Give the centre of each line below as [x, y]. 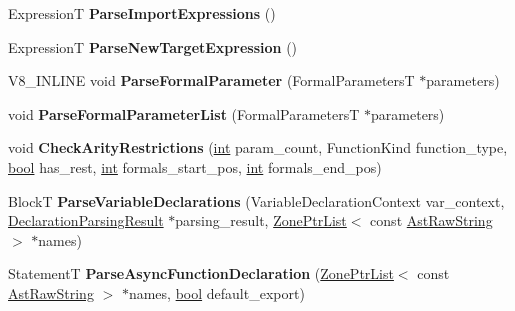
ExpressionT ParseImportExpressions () [142, 13]
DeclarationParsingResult [86, 220]
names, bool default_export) [216, 292]
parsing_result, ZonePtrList [261, 220]
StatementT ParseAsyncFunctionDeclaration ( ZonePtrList [201, 273]
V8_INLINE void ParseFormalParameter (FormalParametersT [211, 80]
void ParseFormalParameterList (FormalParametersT [184, 113]
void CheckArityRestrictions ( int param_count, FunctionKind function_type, [258, 147]
